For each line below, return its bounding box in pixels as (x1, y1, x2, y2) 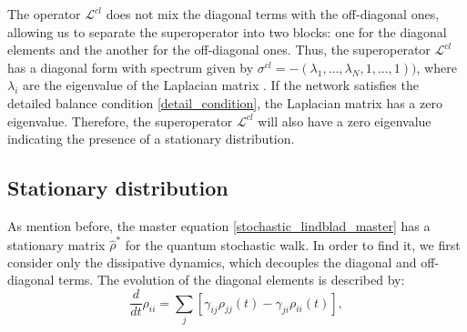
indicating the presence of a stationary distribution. (7, 129, 295, 148)
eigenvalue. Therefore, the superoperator (7, 111, 233, 130)
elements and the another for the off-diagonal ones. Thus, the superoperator (7, 40, 431, 59)
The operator (7, 5, 81, 23)
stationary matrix (7, 235, 106, 254)
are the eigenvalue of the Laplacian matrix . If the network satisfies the (23, 75, 419, 95)
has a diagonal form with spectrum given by (7, 57, 254, 76)
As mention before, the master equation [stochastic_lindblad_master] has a (7, 216, 431, 235)
